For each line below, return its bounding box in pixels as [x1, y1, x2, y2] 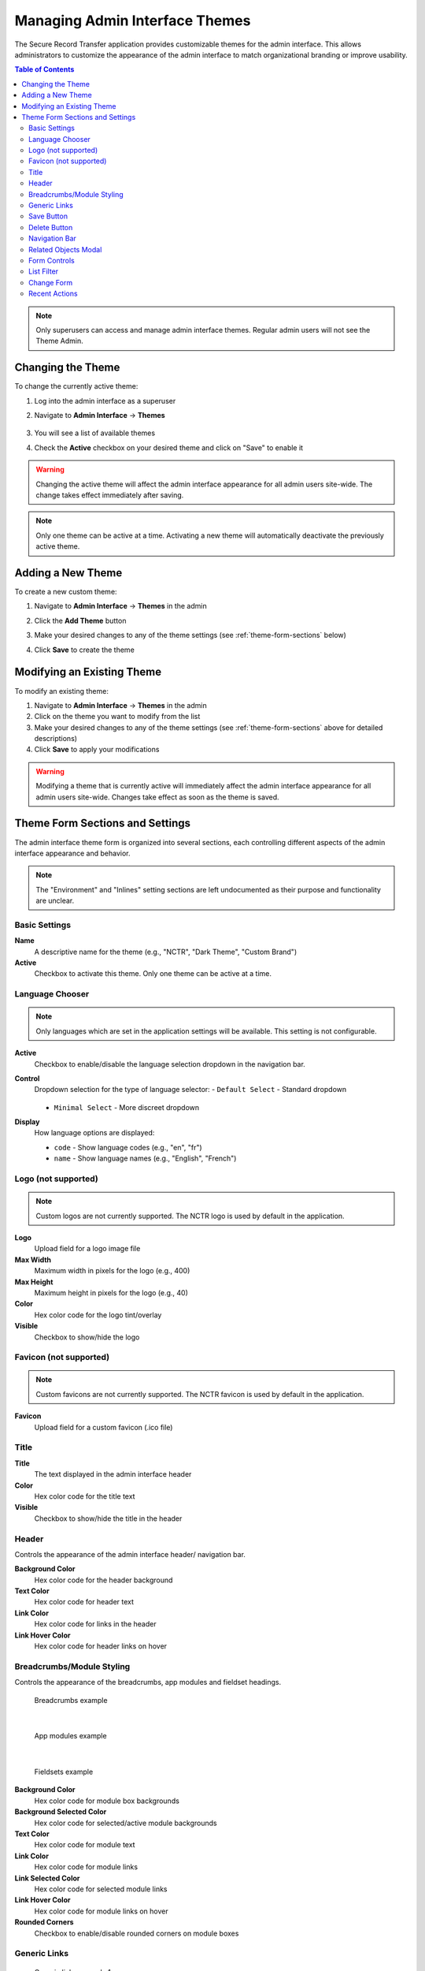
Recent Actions [28, 289, 78, 299]
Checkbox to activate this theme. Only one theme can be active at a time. [34, 969, 272, 978]
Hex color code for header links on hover [34, 1641, 168, 1651]
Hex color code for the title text [34, 1491, 135, 1501]
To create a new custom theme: [14, 587, 117, 597]
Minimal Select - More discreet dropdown [54, 1102, 200, 1112]
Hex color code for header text [34, 1597, 134, 1607]
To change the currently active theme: [14, 382, 139, 391]
